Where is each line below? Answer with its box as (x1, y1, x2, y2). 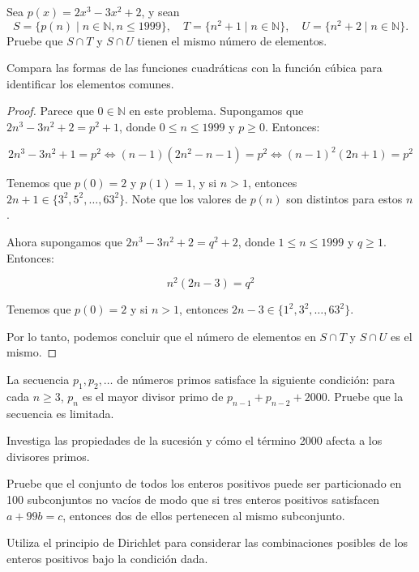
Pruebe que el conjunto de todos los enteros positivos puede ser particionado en (6, 475, 402, 492)
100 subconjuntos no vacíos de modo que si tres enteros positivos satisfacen (6, 490, 380, 507)
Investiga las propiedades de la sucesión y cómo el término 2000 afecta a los (6, 432, 383, 449)
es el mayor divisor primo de (82, 387, 224, 404)
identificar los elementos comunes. (6, 75, 174, 92)
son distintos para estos (286, 190, 403, 207)
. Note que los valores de (125, 190, 246, 207)
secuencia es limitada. (6, 404, 114, 421)
